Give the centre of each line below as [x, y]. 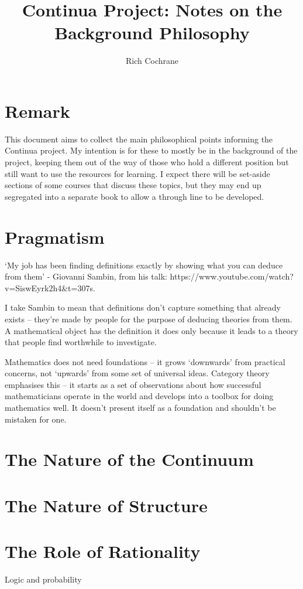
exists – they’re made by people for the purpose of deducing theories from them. [149, 319]
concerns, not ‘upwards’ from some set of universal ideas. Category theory [137, 373]
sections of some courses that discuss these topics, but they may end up [133, 185]
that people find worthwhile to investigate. [81, 342]
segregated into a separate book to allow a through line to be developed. [135, 196]
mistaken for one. [36, 419]
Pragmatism [55, 236]
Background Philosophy [152, 33]
